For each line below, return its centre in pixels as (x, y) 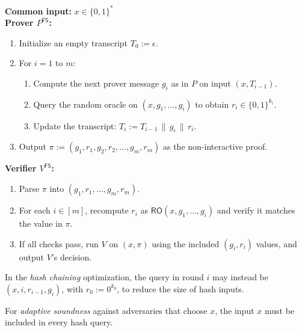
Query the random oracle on (85, 104)
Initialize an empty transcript (73, 42)
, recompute (107, 210)
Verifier (21, 168)
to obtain (212, 104)
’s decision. (72, 257)
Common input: (38, 11)
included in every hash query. (59, 322)
